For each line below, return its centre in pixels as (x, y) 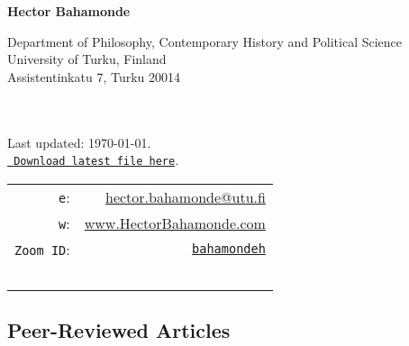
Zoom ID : (42, 249)
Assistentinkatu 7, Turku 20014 (94, 76)
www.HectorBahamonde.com (175, 223)
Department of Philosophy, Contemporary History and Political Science (205, 41)
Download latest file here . (96, 160)
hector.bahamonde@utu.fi (186, 196)
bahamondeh (229, 249)
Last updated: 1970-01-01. (79, 142)
